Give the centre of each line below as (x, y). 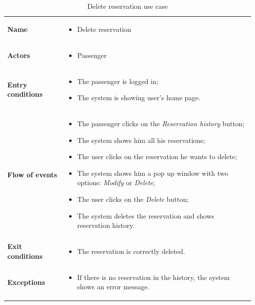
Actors (19, 55)
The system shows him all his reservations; (141, 140)
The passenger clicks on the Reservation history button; (161, 123)
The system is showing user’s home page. (139, 97)
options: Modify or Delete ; (116, 182)
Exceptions (26, 282)
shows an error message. (113, 287)
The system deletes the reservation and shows (146, 215)
